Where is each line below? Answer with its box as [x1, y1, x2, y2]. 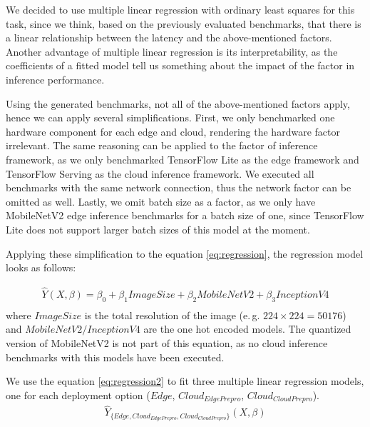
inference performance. [6, 71, 105, 86]
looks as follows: [6, 260, 76, 275]
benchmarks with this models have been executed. [6, 349, 225, 364]
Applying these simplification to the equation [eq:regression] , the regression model [6, 246, 364, 261]
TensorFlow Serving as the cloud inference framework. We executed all [6, 166, 314, 181]
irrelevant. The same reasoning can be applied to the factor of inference [6, 138, 318, 153]
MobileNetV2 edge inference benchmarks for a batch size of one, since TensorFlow [6, 208, 364, 223]
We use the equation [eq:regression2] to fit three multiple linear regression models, [6, 373, 364, 388]
